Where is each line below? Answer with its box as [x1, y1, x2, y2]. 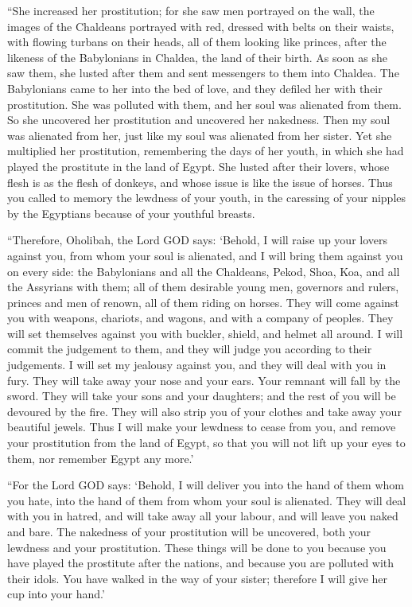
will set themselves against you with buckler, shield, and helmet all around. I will [7, 325, 403, 341]
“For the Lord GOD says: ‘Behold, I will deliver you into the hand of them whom [7, 477, 404, 493]
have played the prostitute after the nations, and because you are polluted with [7, 554, 395, 571]
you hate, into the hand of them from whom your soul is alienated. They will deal [7, 492, 406, 508]
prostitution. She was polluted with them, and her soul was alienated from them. [7, 95, 402, 112]
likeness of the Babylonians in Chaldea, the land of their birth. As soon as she [7, 49, 387, 65]
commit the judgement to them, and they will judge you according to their [7, 340, 372, 357]
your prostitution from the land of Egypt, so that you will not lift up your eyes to [7, 434, 406, 451]
